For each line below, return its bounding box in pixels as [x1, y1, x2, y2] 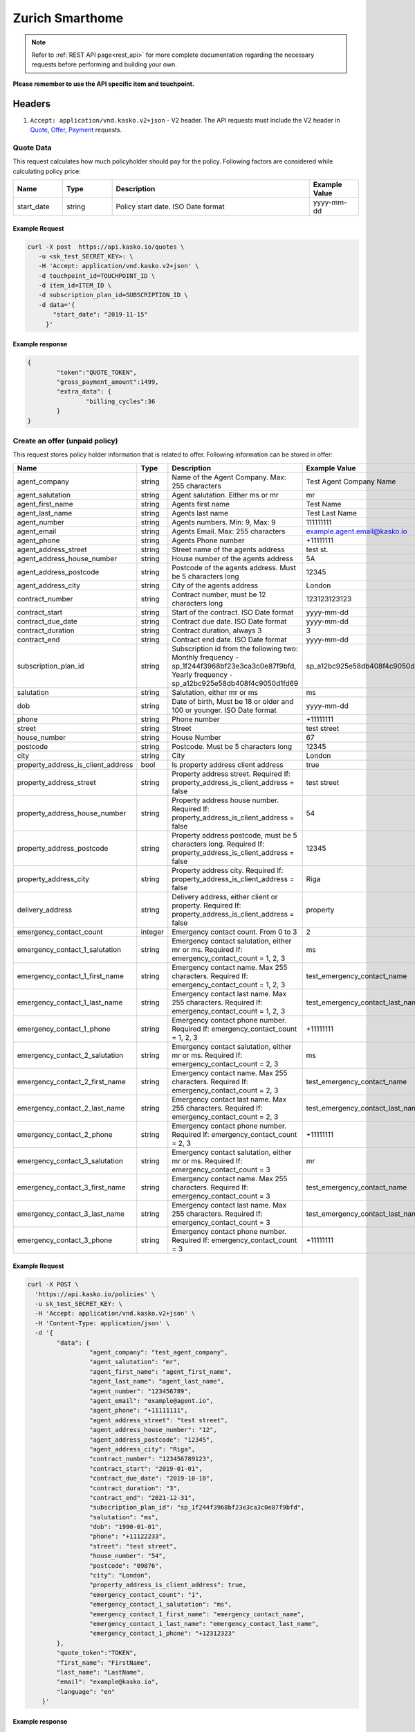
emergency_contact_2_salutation [17, 1050, 124, 1060]
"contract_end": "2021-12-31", [89, 1494, 196, 1501]
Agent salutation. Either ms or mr [172, 490, 279, 500]
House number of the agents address [172, 554, 293, 563]
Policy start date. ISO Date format [116, 202, 225, 211]
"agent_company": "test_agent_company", [89, 1348, 228, 1357]
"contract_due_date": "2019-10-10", [89, 1474, 214, 1483]
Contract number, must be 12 [172, 590, 266, 599]
